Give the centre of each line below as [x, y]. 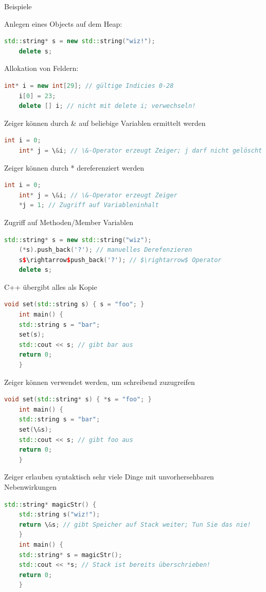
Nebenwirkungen [30, 486]
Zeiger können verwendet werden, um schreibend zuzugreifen [100, 382]
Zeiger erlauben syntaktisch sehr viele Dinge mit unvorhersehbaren [109, 477]
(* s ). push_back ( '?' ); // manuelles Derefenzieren [105, 250]
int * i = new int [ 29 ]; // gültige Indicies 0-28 [89, 86]
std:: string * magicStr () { [50, 504]
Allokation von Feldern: [41, 68]
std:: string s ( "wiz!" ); [59, 515]
